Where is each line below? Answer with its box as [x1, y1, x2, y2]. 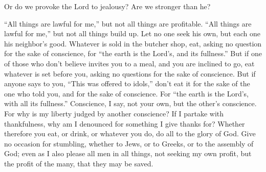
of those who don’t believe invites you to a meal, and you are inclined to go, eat [4, 58, 255, 68]
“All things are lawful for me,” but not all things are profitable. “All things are [4, 18, 252, 29]
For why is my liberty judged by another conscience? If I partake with [4, 108, 224, 118]
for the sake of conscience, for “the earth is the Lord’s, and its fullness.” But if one [4, 48, 262, 59]
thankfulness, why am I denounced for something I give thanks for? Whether [4, 118, 245, 129]
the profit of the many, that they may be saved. [4, 158, 153, 168]
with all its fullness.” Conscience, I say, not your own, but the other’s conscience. [4, 98, 257, 109]
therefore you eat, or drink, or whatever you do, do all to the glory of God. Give [4, 128, 256, 139]
